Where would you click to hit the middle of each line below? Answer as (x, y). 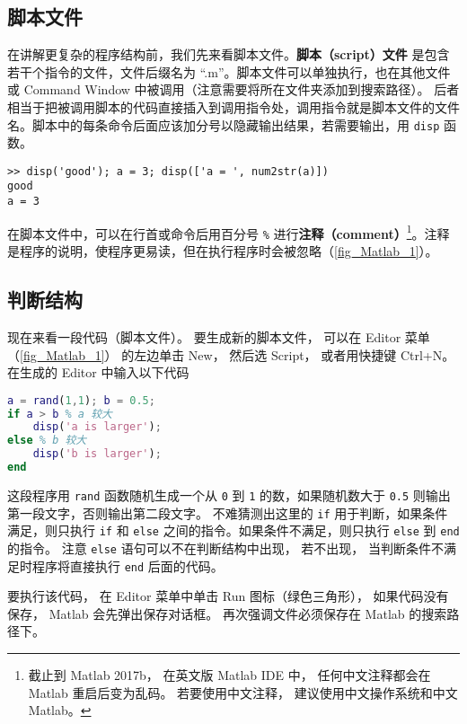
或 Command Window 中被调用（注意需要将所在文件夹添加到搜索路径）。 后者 (233, 89)
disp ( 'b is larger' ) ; (97, 454)
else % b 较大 (47, 441)
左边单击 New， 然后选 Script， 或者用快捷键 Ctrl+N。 (295, 354)
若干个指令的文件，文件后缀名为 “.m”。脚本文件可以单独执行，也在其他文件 (229, 71)
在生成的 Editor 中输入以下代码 (98, 372)
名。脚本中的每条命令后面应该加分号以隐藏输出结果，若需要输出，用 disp (224, 124)
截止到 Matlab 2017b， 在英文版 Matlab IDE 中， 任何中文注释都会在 (229, 675)
